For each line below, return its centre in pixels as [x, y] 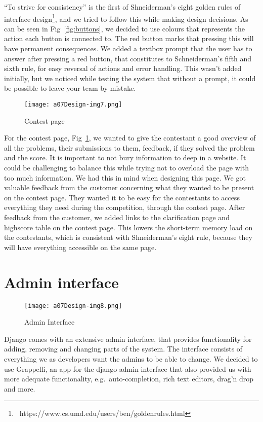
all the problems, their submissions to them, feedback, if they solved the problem [129, 147]
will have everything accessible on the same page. [80, 247]
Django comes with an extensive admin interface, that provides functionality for [128, 339]
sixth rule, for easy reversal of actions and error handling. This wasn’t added [123, 68]
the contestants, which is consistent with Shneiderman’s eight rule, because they [128, 237]
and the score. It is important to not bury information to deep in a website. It [125, 157]
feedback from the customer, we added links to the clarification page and [117, 217]
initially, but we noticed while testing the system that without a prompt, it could [130, 78]
